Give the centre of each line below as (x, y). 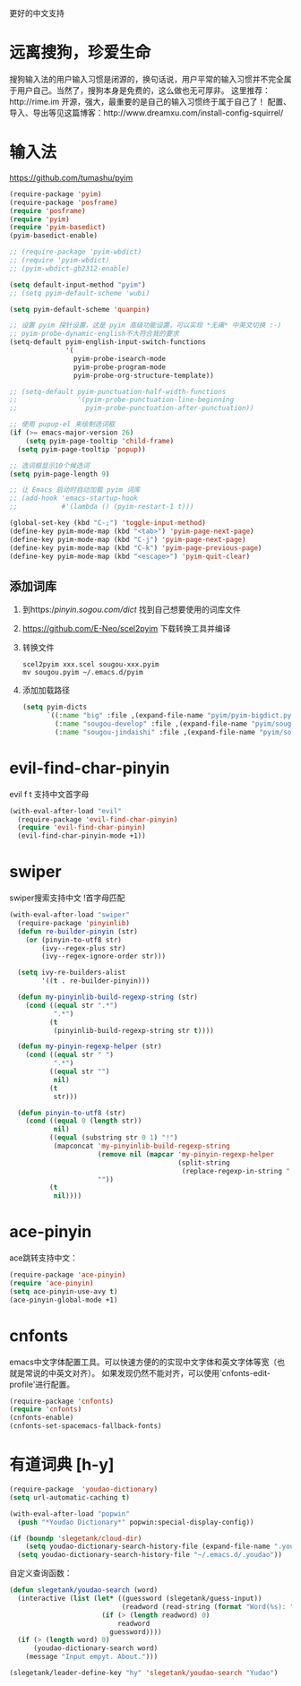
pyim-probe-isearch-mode (120, 358)
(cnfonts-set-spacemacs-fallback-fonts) (86, 1426)
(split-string (204, 1163)
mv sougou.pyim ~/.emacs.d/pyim (82, 673)
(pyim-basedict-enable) (54, 236)
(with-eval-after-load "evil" (66, 811)
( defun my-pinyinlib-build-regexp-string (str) (108, 997)
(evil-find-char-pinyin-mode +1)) (82, 836)
